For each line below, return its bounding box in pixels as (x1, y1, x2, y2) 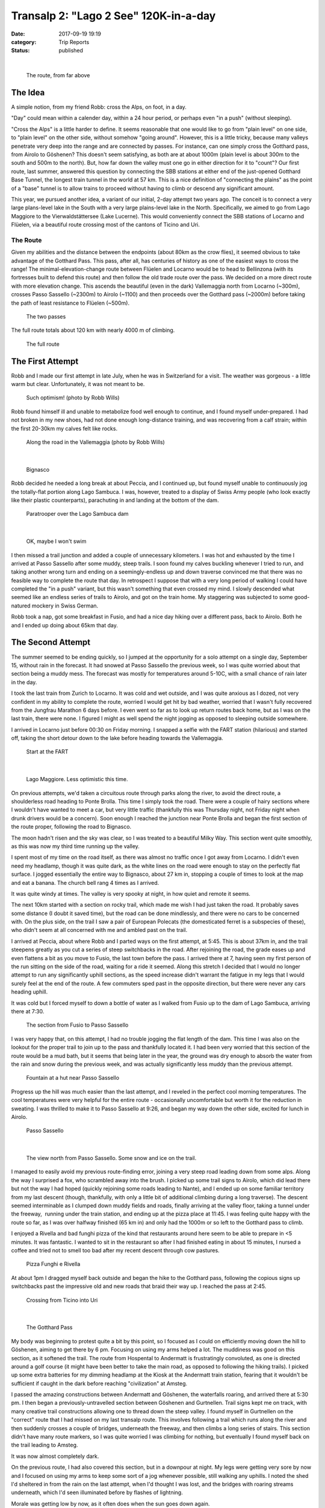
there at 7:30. (11, 1008, 45, 1015)
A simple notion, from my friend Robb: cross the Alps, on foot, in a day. (11, 103, 187, 111)
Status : (11, 47, 30, 54)
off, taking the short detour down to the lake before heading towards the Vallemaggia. (11, 735, 224, 742)
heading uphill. (11, 988, 48, 995)
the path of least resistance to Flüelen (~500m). (11, 299, 129, 306)
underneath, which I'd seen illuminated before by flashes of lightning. (11, 1489, 183, 1496)
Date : (11, 30, 25, 37)
